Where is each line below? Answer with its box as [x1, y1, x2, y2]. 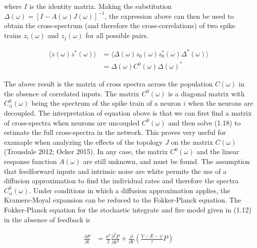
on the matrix [171, 136, 213, 147]
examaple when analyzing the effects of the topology [4, 136, 163, 147]
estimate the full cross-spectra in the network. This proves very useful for [4, 127, 226, 137]
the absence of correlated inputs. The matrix [4, 88, 140, 98]
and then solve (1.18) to [168, 117, 241, 127]
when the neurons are [188, 98, 254, 108]
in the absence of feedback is [4, 214, 91, 224]
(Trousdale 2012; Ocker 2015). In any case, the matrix [4, 146, 168, 157]
